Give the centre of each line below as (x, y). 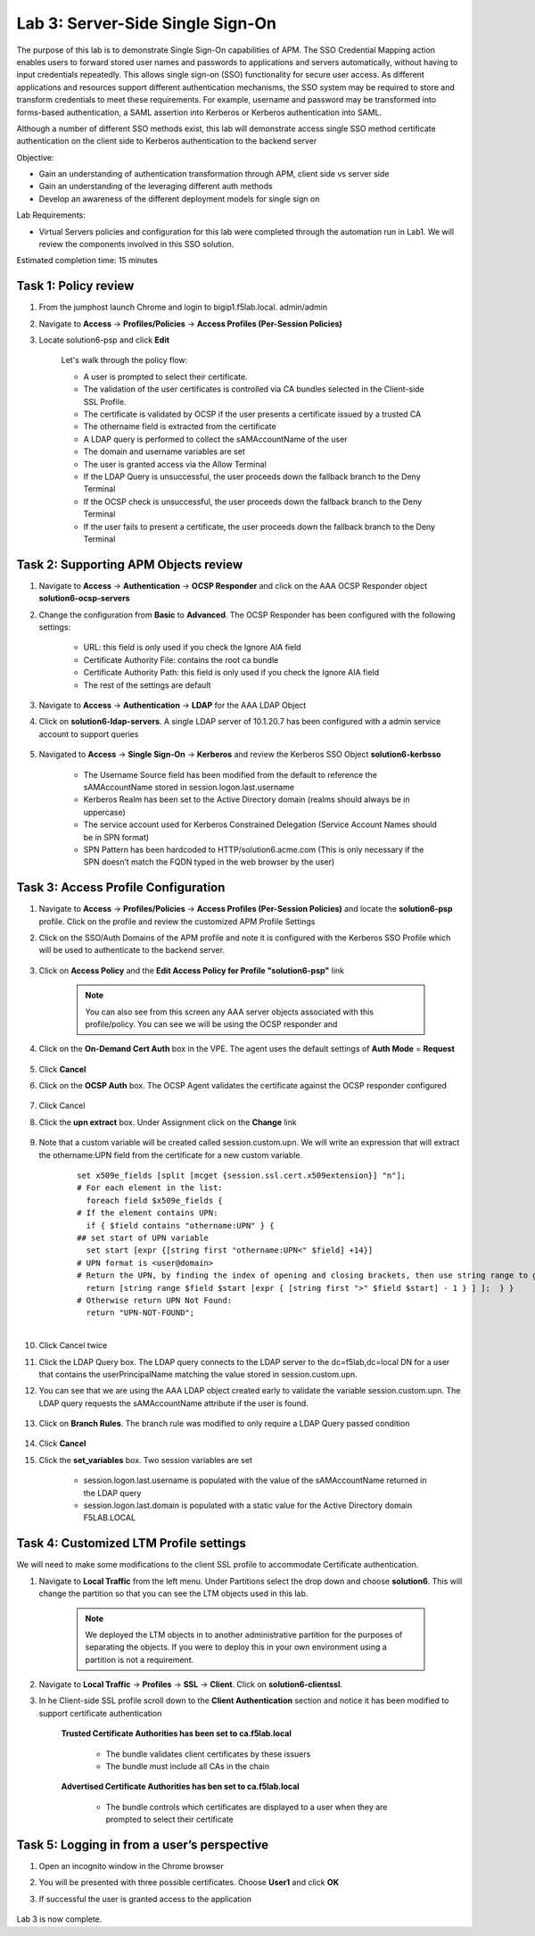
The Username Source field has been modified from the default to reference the (230, 774)
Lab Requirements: (51, 215)
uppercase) (105, 812)
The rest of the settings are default (147, 685)
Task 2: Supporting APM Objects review (130, 564)
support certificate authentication (100, 1713)
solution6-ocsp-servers (84, 599)
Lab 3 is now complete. (59, 1919)
